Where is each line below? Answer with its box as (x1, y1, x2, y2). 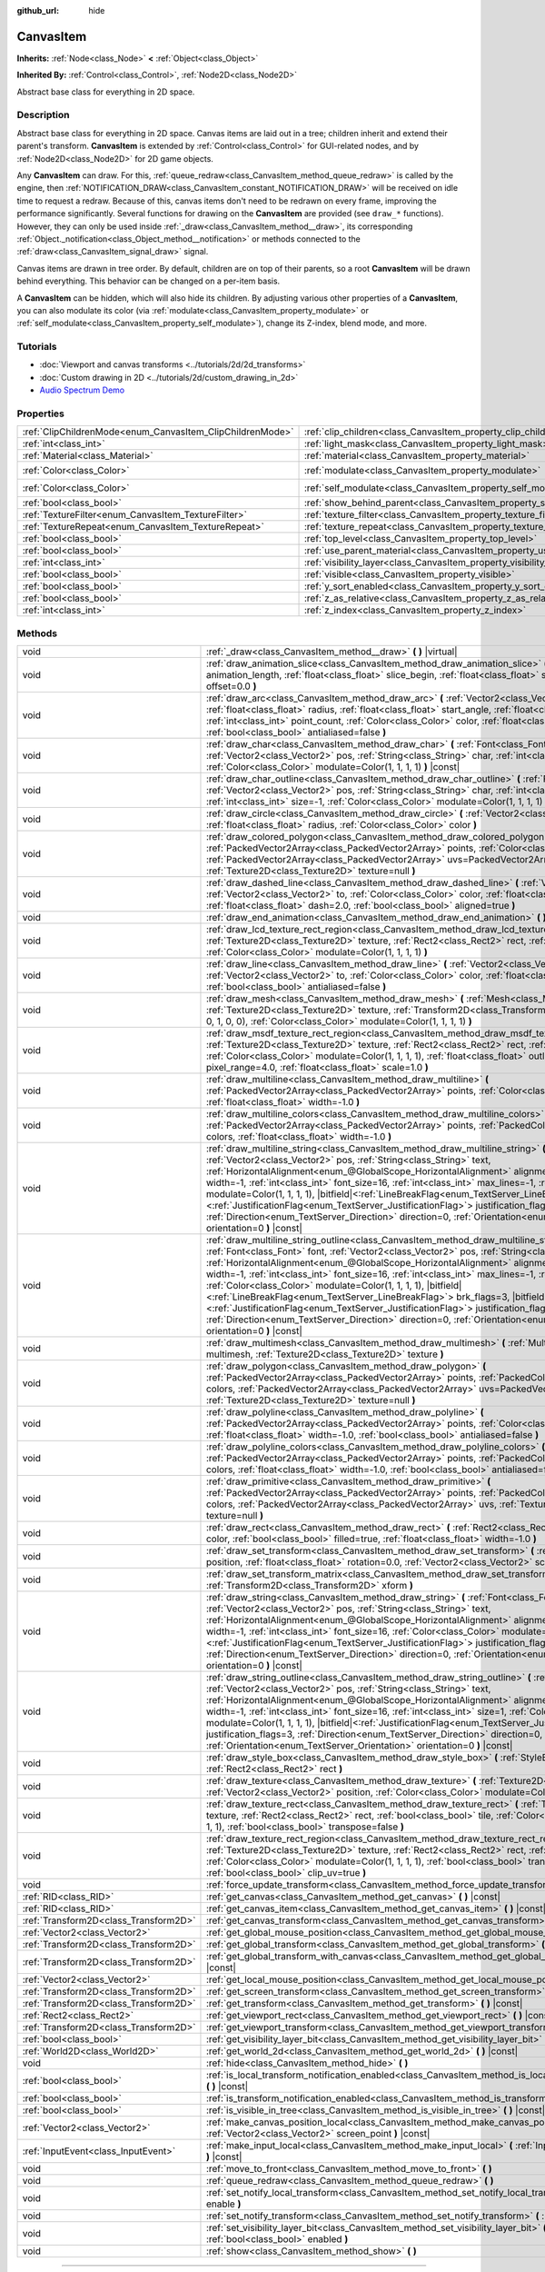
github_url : (16, 5, 59, 15)
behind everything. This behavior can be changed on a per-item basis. (16, 275, 281, 286)
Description (16, 109, 70, 122)
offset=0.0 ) (205, 680, 257, 693)
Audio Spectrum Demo (39, 384, 125, 395)
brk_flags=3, (455, 1290, 510, 1303)
